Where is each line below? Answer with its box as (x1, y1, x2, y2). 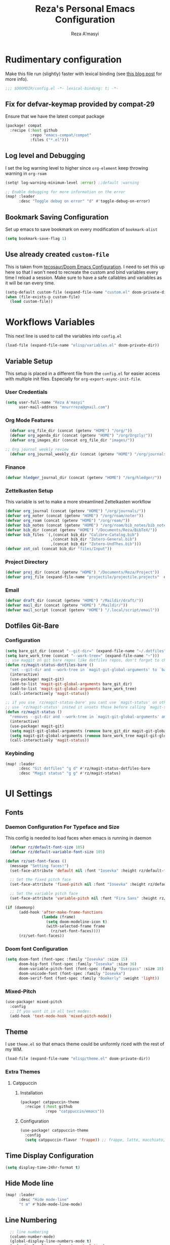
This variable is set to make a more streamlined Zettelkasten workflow (5, 499, 151, 505)
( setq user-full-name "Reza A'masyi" (5, 400, 85, 405)
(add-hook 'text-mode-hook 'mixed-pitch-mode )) (10, 1013, 112, 1018)
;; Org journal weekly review (5, 446, 69, 452)
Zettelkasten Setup (5, 487, 54, 494)
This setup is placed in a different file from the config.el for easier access (5, 370, 160, 376)
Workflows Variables (5, 316, 95, 328)
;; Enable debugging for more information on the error (5, 189, 125, 195)
